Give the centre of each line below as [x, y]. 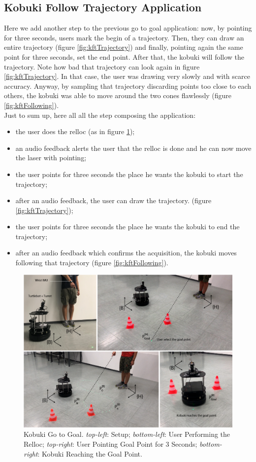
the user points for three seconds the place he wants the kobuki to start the [129, 174]
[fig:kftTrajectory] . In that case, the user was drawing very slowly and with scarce [127, 76]
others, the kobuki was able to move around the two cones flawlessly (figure [118, 95]
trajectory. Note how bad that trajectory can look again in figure [102, 66]
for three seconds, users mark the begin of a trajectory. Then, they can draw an [124, 37]
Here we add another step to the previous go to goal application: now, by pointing [128, 28]
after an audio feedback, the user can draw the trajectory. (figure [113, 200]
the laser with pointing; [51, 158]
